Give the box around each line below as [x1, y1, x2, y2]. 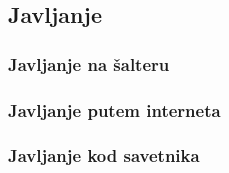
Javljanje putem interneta [8, 97, 221, 122]
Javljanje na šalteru [8, 51, 170, 76]
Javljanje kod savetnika [8, 143, 200, 168]
